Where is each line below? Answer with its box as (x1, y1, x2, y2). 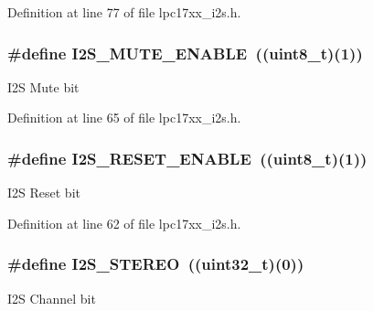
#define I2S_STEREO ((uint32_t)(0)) (7, 252, 304, 275)
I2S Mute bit (7, 77, 80, 96)
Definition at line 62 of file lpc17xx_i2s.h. (7, 213, 241, 232)
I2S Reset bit (7, 183, 80, 202)
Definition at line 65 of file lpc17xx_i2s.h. (7, 108, 241, 127)
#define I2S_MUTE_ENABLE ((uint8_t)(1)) (7, 41, 363, 64)
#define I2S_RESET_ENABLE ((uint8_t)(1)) (7, 146, 368, 169)
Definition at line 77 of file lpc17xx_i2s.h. (7, 3, 241, 21)
